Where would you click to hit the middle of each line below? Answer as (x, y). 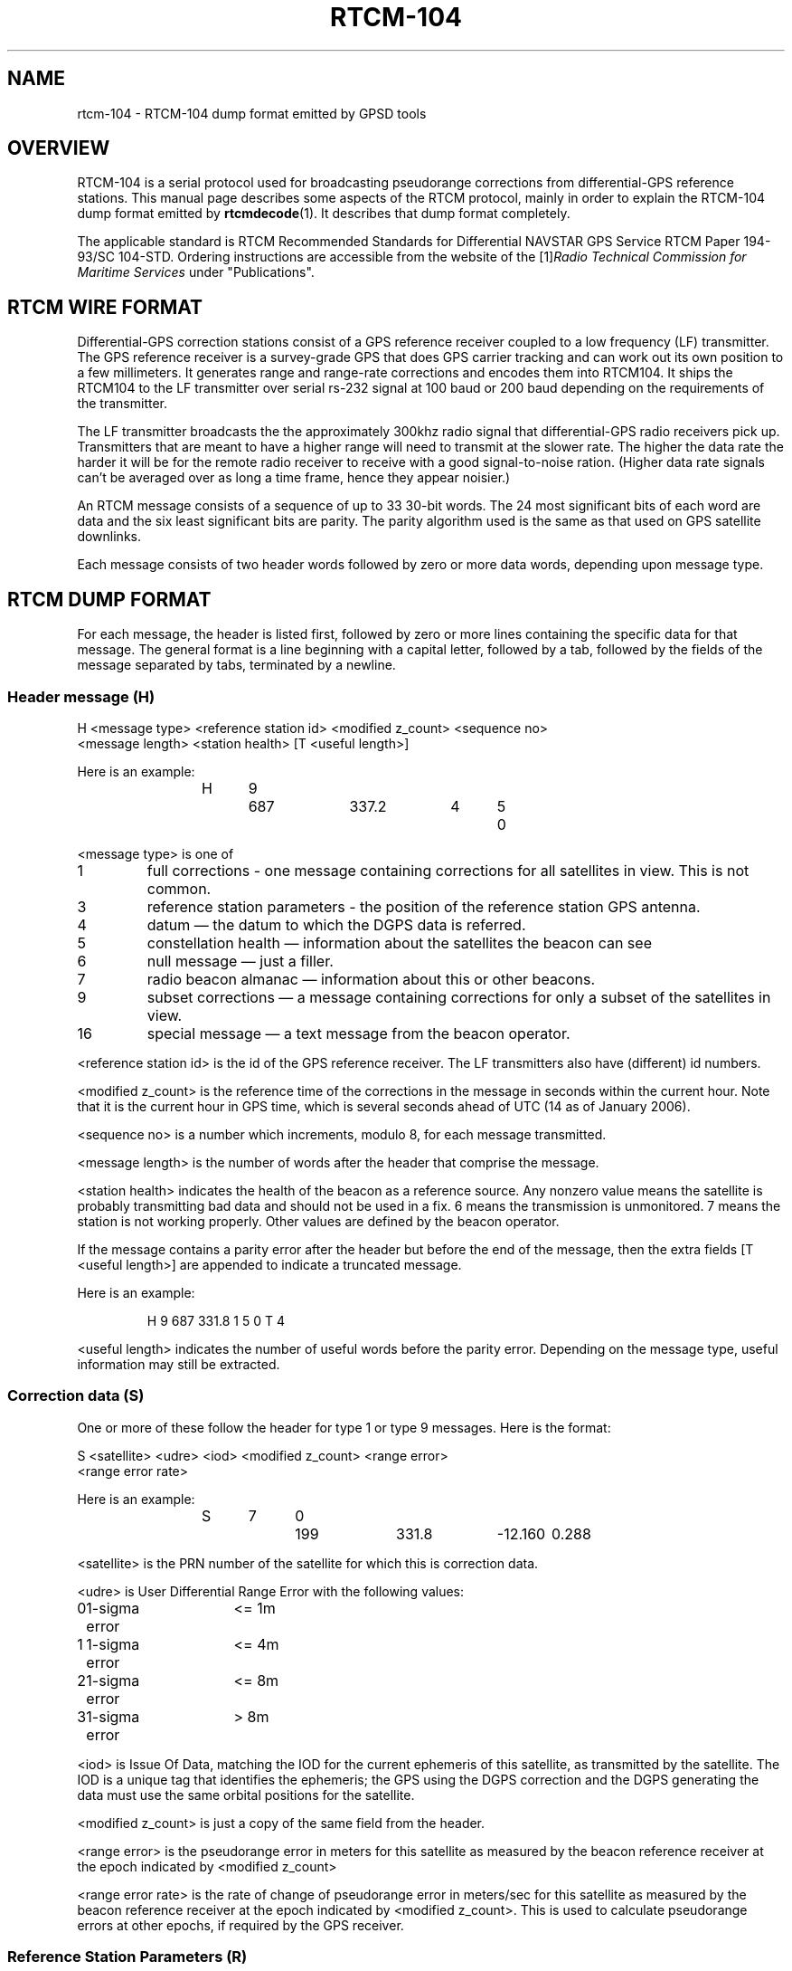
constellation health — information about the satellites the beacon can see (399, 943)
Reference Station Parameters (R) (127, 1957)
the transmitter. (122, 404)
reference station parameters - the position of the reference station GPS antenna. (424, 906)
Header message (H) (81, 696)
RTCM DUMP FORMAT (109, 599)
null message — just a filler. (240, 961)
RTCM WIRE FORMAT (105, 307)
